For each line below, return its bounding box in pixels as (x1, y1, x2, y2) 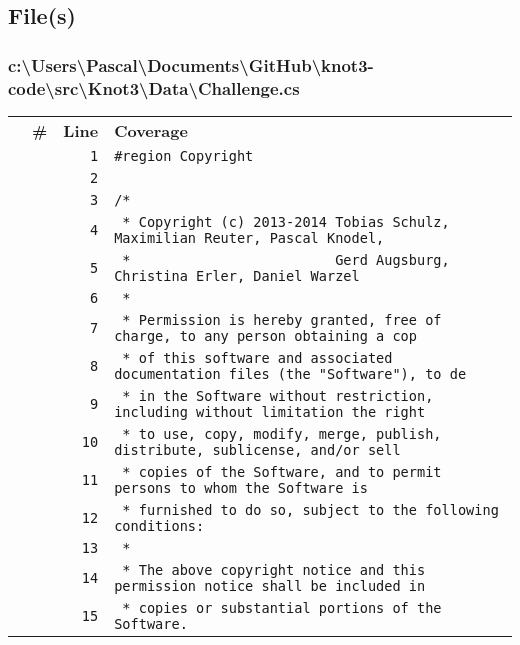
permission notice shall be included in (114, 577, 426, 594)
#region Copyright (114, 147, 254, 164)
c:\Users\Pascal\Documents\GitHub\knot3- (8, 52, 374, 77)
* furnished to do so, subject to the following (122, 501, 499, 518)
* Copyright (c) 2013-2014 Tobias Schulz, (122, 213, 450, 230)
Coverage (114, 118, 188, 142)
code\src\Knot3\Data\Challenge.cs (8, 75, 300, 100)
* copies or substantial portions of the (122, 599, 442, 616)
